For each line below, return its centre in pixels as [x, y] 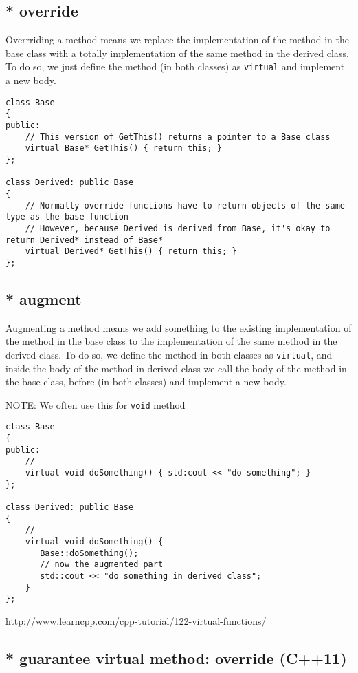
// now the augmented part [102, 565]
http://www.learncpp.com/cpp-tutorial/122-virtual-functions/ [136, 620]
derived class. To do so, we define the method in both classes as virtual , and [169, 354]
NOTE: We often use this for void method [96, 404]
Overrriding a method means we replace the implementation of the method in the [177, 40]
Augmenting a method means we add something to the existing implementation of [179, 327]
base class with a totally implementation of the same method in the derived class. [177, 53]
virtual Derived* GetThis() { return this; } [131, 252]
